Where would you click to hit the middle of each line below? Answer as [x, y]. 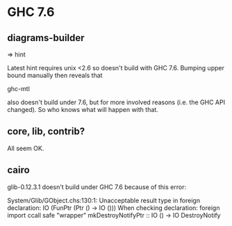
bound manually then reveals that [55, 75]
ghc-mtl [18, 89]
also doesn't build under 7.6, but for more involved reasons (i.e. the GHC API [116, 102]
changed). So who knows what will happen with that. [83, 110]
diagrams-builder [46, 38]
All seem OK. [26, 148]
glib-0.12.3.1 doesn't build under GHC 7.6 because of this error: [97, 187]
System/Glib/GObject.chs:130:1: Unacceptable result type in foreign [103, 200]
